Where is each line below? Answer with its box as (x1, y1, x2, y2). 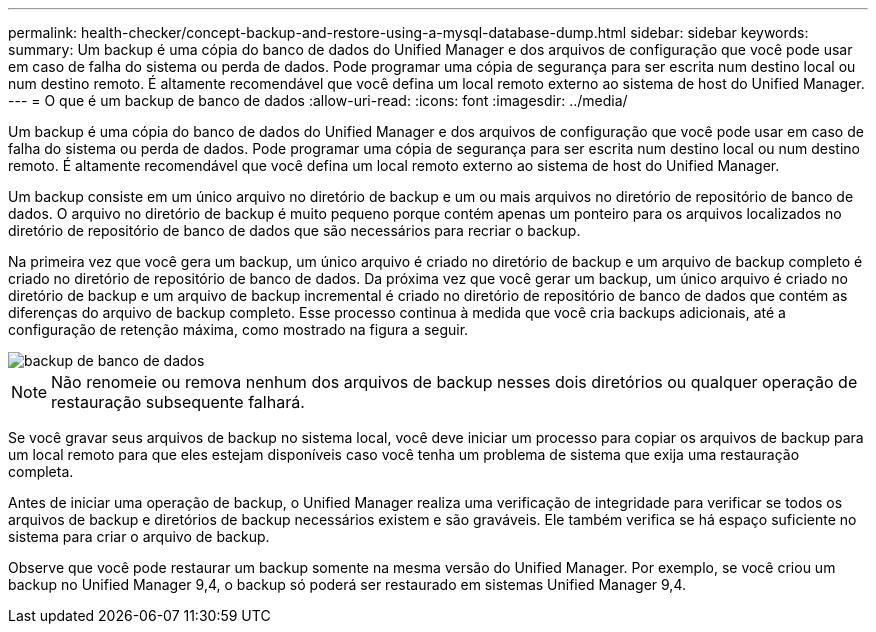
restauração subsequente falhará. (51, 392, 305, 412)
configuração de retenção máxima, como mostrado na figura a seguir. (8, 321, 469, 338)
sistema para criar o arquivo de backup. (8, 528, 270, 545)
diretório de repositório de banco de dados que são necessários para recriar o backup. (8, 222, 581, 239)
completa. (8, 463, 74, 480)
